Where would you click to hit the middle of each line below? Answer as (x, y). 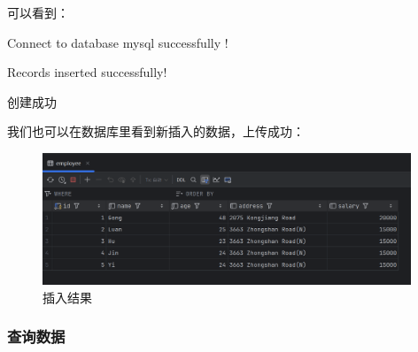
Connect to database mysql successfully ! (118, 42)
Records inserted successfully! (87, 72)
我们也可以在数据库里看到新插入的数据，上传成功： (156, 131)
